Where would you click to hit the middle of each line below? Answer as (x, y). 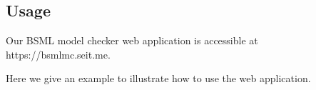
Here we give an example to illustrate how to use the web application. (158, 78)
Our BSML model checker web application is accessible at (132, 40)
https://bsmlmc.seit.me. (58, 54)
